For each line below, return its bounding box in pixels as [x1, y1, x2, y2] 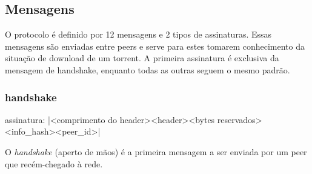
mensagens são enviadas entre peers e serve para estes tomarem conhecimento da [5, 39, 305, 52]
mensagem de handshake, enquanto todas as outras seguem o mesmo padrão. [5, 63, 290, 76]
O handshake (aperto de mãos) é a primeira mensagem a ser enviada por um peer [5, 145, 307, 158]
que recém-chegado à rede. [5, 157, 103, 170]
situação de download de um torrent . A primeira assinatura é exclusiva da [5, 52, 279, 64]
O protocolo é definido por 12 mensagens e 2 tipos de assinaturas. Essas [5, 28, 272, 41]
